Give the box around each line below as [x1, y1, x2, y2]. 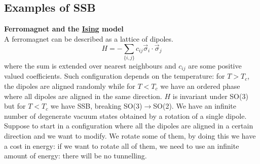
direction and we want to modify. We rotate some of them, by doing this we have [4, 130, 256, 141]
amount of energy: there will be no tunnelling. [4, 150, 147, 161]
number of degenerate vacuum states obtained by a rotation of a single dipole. [4, 110, 247, 121]
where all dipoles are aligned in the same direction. [4, 90, 162, 101]
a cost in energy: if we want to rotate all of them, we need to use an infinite [4, 140, 239, 151]
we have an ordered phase [160, 80, 240, 91]
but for [4, 101, 26, 111]
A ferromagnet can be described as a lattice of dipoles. [4, 33, 173, 44]
